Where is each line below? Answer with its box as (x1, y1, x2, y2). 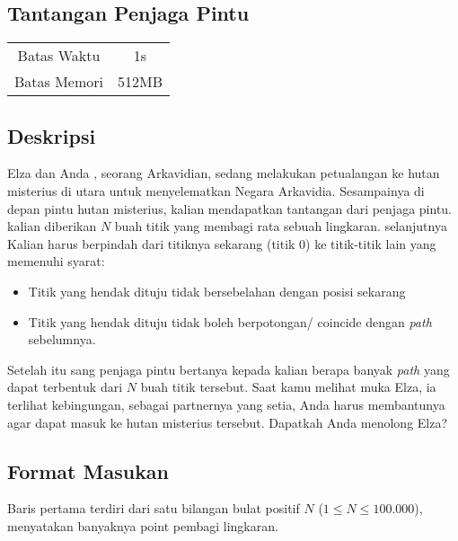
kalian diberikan (7, 217, 97, 235)
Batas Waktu (17, 45, 101, 67)
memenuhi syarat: (7, 252, 105, 270)
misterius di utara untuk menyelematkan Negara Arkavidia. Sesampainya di (7, 182, 425, 200)
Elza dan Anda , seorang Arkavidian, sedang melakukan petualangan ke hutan (7, 164, 440, 182)
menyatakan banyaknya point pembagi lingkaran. (7, 516, 278, 535)
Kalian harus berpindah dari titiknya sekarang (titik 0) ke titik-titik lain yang (7, 234, 436, 253)
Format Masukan (7, 457, 170, 484)
